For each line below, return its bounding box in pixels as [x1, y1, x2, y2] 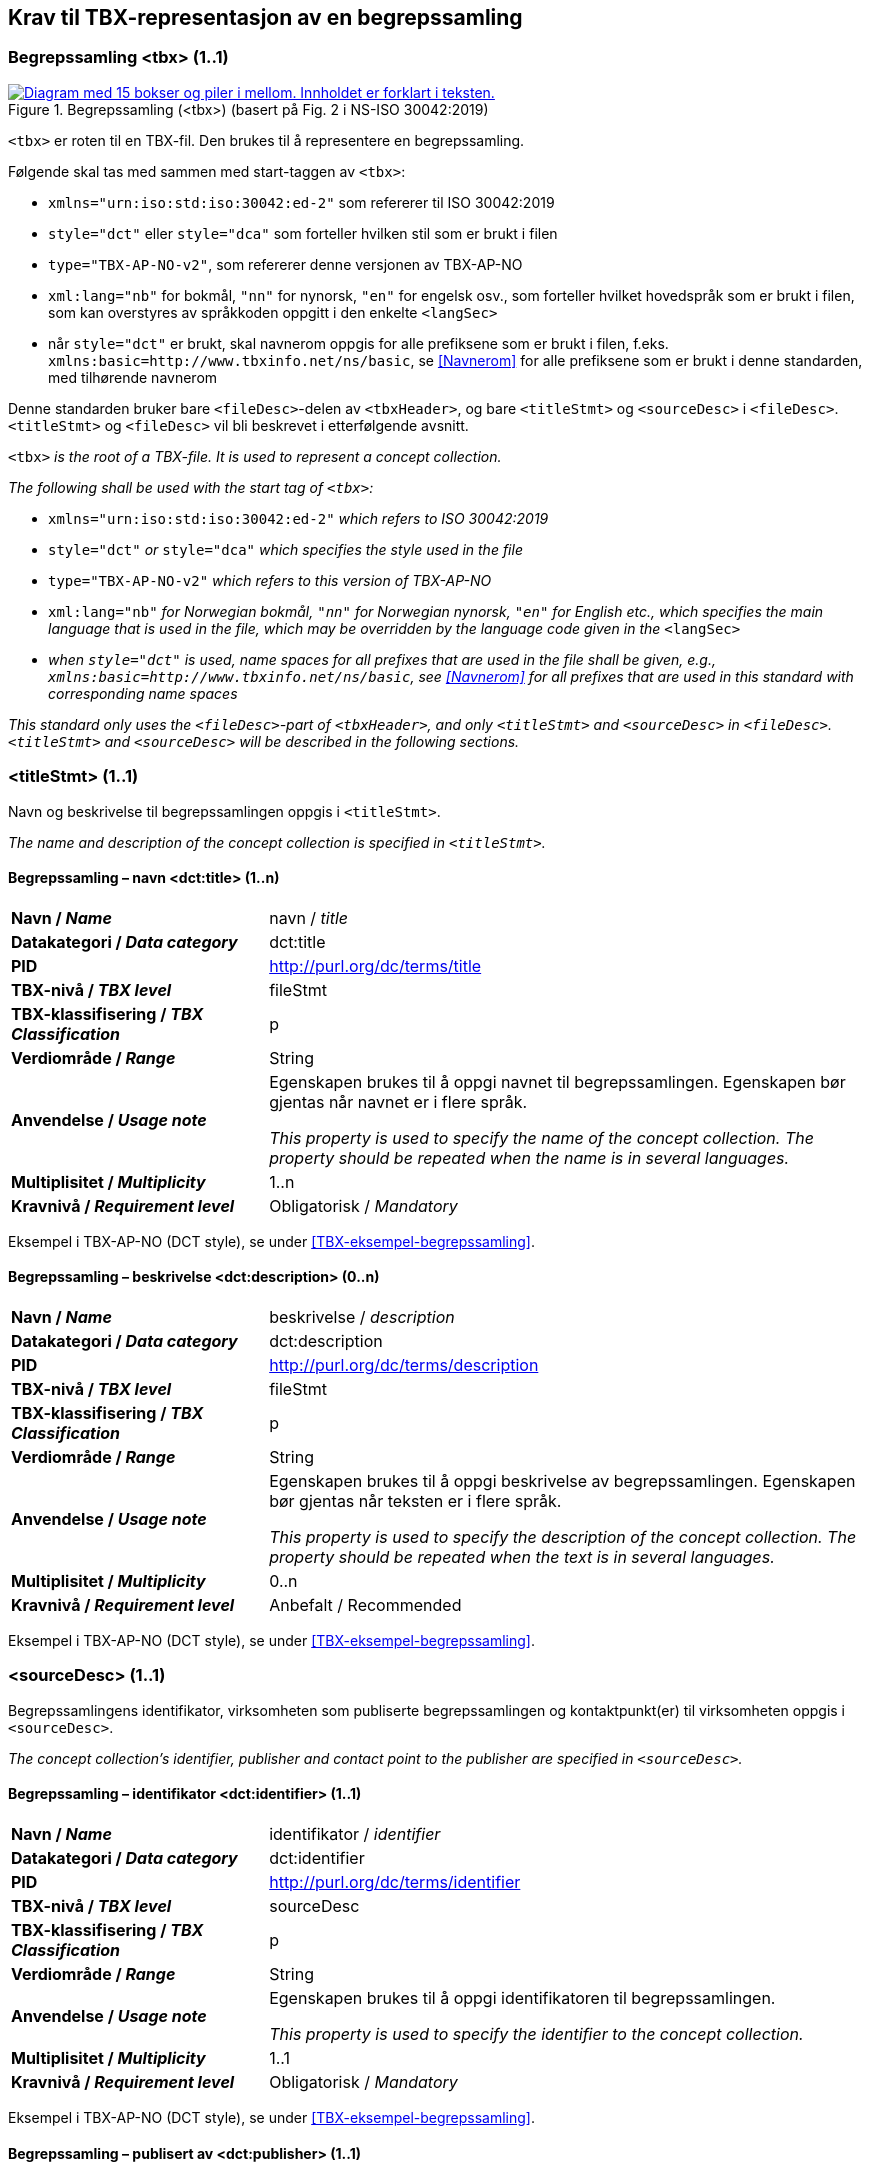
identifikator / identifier [269, 1823, 441, 1844]
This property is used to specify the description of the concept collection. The [269, 1526, 857, 1547]
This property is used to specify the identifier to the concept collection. [269, 2023, 804, 2044]
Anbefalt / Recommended [269, 1594, 462, 1615]
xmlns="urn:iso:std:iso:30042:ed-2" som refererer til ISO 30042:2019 [48, 193, 555, 211]
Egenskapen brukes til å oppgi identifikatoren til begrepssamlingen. [269, 1987, 776, 2008]
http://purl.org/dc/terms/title [269, 955, 482, 976]
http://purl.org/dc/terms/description [269, 1354, 539, 1375]
